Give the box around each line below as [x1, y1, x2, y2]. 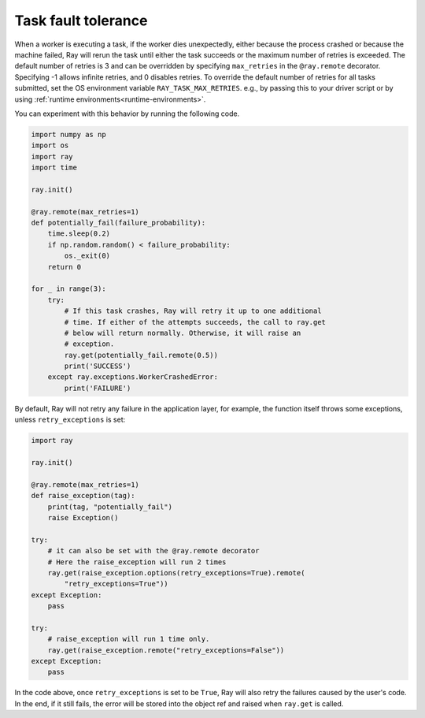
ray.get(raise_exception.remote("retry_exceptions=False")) [47, 645, 285, 654]
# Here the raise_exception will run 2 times [47, 557, 227, 567]
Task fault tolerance [14, 12, 148, 29]
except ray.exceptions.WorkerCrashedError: [47, 373, 218, 381]
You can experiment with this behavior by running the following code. [14, 109, 240, 118]
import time [31, 163, 78, 173]
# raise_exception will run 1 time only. [47, 634, 210, 644]
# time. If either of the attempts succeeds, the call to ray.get [64, 318, 327, 326]
